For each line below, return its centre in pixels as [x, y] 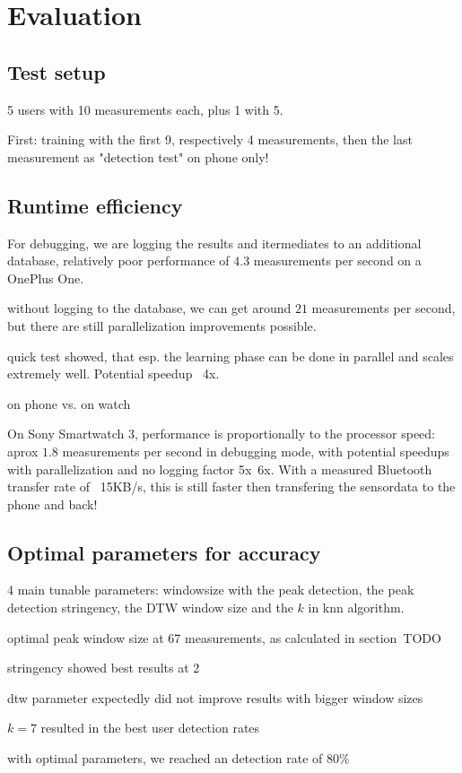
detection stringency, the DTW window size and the [150, 608]
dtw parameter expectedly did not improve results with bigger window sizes [215, 697]
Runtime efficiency [95, 205]
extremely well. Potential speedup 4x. [113, 373]
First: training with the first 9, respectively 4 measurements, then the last [210, 139]
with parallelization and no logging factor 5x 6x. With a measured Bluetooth [220, 469]
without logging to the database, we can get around [149, 308]
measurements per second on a [337, 261]
